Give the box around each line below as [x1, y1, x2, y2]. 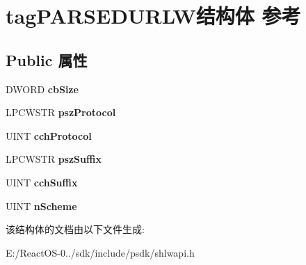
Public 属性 [6, 49, 88, 70]
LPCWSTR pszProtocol [6, 105, 116, 120]
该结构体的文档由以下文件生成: [6, 222, 145, 236]
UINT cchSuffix [6, 175, 78, 189]
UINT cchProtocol [6, 128, 92, 143]
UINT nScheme [6, 198, 77, 213]
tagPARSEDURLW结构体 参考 [6, 1, 301, 30]
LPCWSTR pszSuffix [6, 152, 102, 166]
